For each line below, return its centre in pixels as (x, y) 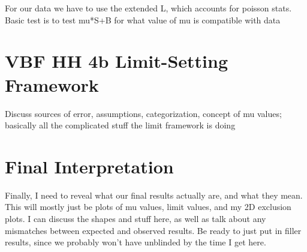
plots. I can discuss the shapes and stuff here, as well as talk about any (136, 218)
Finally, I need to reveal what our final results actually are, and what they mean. (154, 195)
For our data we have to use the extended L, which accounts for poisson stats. (148, 8)
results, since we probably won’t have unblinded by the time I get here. (136, 242)
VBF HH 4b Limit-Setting (116, 61)
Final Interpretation (89, 166)
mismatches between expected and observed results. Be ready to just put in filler (153, 230)
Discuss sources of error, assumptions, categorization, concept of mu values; (143, 113)
